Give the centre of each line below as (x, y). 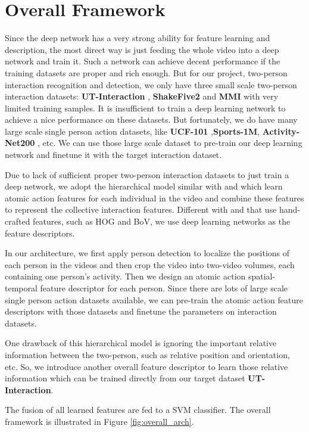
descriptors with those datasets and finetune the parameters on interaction (141, 311)
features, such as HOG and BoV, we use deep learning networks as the (162, 221)
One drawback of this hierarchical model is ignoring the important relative (141, 343)
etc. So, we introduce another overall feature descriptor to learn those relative (146, 366)
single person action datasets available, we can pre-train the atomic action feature (154, 299)
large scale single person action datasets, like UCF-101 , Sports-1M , (132, 131)
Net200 (20, 143)
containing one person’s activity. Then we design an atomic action (125, 276)
